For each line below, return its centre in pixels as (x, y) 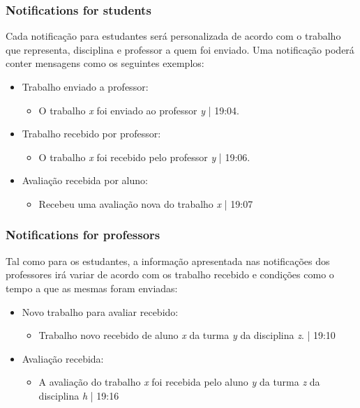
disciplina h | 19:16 (79, 395)
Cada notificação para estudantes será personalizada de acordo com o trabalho (173, 36)
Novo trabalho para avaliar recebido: (100, 311)
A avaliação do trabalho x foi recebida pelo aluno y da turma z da (179, 382)
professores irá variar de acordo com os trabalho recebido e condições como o (170, 274)
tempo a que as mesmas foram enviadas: (92, 288)
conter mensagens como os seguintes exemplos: (105, 63)
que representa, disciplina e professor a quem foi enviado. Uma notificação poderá (180, 49)
